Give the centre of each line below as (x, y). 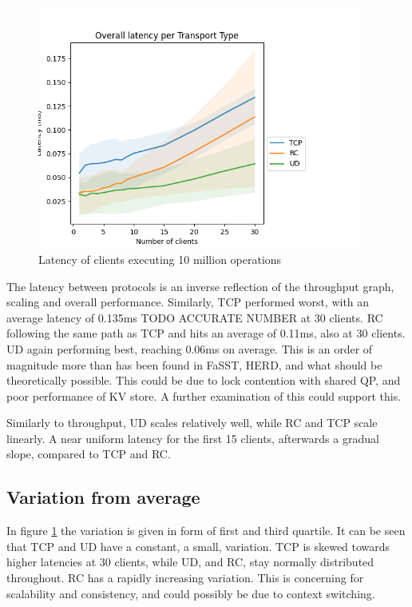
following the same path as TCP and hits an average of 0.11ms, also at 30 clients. (206, 333)
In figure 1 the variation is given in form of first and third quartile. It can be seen (206, 531)
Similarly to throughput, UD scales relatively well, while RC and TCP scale (192, 423)
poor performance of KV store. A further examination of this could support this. (204, 395)
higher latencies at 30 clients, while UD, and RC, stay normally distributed (190, 562)
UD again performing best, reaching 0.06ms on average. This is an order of (190, 348)
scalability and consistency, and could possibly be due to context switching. (191, 593)
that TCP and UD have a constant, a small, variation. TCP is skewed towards (198, 546)
